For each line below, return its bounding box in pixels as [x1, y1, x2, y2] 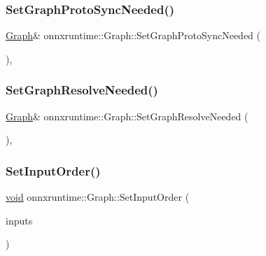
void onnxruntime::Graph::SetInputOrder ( [6, 190, 190, 204]
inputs [6, 213, 33, 227]
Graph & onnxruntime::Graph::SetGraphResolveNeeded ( [6, 108, 248, 123]
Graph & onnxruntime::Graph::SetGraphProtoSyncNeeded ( [6, 28, 261, 43]
